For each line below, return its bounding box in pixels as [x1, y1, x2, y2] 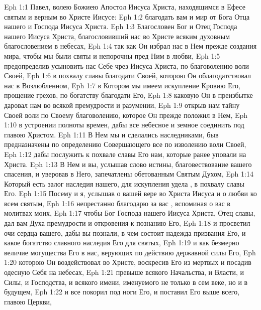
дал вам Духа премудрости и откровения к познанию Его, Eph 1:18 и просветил [4, 218, 250, 228]
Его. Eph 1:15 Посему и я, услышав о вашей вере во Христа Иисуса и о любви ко [4, 188, 257, 199]
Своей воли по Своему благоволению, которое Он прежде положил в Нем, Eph [4, 109, 248, 120]
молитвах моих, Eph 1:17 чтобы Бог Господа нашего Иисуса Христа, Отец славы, [4, 208, 255, 218]
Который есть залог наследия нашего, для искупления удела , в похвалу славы [4, 178, 244, 189]
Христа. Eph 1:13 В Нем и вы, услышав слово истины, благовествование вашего [4, 159, 252, 169]
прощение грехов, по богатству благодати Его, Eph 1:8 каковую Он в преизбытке [4, 90, 253, 100]
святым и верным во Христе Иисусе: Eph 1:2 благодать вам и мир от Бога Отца [4, 11, 250, 22]
